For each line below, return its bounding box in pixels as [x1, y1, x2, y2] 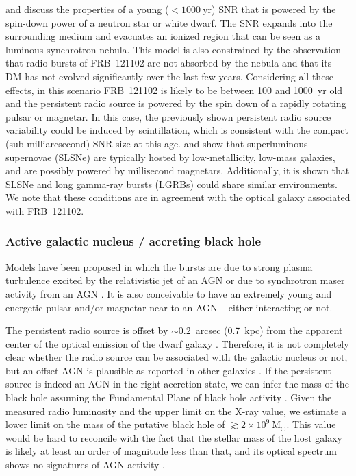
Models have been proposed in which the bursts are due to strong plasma [5, 259, 313, 274]
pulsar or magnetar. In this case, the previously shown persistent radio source [5, 109, 331, 123]
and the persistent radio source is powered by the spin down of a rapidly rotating [5, 96, 346, 110]
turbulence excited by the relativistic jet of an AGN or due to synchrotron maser [5, 273, 345, 287]
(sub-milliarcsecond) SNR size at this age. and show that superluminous [5, 136, 308, 150]
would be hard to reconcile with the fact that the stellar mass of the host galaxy [5, 430, 342, 444]
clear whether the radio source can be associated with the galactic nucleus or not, [5, 350, 348, 364]
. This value [286, 417, 336, 431]
